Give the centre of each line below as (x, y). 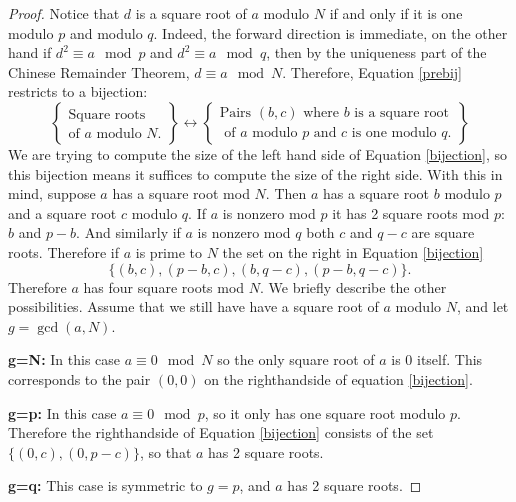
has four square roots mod (164, 286)
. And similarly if (128, 232)
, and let (482, 306)
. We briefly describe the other (353, 286)
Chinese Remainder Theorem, (99, 71)
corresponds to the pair (79, 378)
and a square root (62, 212)
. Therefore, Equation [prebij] (372, 71)
